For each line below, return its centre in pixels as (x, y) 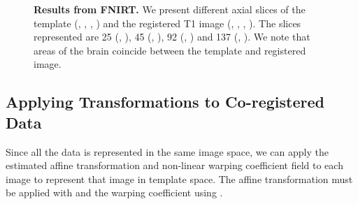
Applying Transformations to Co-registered (165, 102)
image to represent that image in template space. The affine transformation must (179, 178)
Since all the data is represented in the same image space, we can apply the (167, 151)
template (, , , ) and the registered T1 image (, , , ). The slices (167, 23)
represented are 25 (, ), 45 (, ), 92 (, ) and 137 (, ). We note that (172, 37)
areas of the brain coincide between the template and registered (170, 50)
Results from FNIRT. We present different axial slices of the (170, 9)
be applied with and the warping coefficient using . (114, 192)
